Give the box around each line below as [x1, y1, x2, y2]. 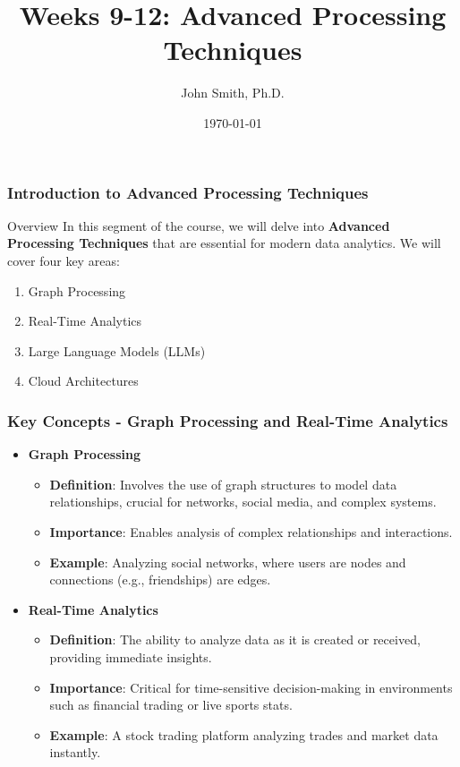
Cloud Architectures [28, 371, 139, 390]
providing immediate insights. [49, 647, 212, 666]
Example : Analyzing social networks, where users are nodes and [49, 552, 406, 571]
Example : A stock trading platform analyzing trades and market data [49, 725, 439, 744]
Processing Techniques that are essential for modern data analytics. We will [7, 234, 441, 252]
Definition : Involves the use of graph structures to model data [49, 474, 397, 493]
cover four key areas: [7, 251, 120, 269]
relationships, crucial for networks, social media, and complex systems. [49, 492, 437, 511]
